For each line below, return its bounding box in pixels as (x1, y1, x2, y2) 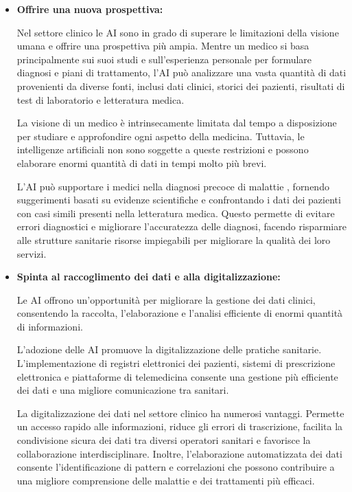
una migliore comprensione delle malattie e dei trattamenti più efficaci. (16, 473, 315, 487)
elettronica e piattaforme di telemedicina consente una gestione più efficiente (16, 369, 338, 383)
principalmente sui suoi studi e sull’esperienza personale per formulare (16, 52, 312, 66)
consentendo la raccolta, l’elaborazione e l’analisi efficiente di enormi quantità (16, 306, 343, 320)
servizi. (16, 246, 47, 260)
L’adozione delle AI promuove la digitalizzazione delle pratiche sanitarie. (16, 342, 322, 357)
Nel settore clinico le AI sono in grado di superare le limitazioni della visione (16, 25, 339, 39)
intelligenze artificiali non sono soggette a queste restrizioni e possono (16, 142, 309, 157)
